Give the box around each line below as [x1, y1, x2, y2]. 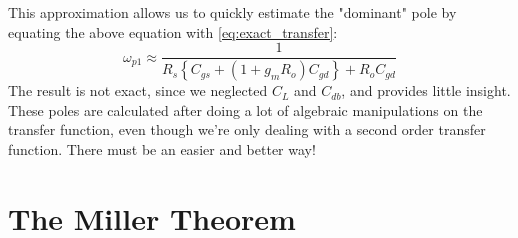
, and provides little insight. [341, 80, 511, 101]
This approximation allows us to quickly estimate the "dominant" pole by [8, 2, 457, 22]
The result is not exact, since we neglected [8, 80, 268, 101]
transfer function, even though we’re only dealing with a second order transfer [8, 119, 486, 140]
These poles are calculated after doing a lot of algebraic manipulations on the [8, 99, 483, 120]
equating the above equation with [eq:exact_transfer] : [8, 21, 338, 42]
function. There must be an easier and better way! [8, 138, 316, 159]
